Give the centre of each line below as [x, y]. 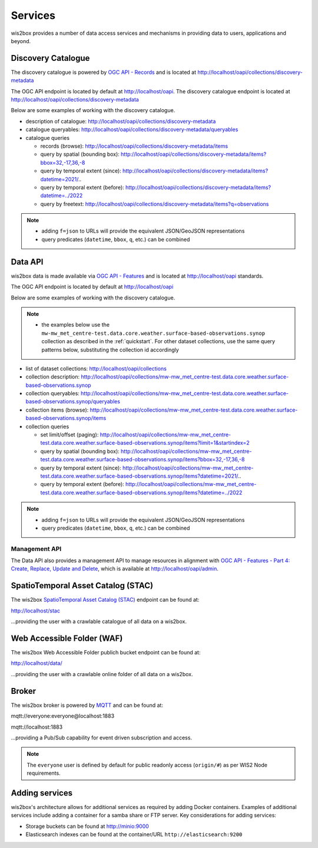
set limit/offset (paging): [69, 435]
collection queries [47, 426]
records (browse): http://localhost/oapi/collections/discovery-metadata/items [134, 146]
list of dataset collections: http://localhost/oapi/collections [96, 368]
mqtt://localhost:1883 [37, 727]
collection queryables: [52, 393]
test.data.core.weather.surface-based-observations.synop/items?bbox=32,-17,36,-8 [143, 459]
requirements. [44, 773]
